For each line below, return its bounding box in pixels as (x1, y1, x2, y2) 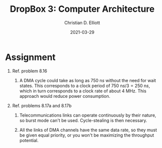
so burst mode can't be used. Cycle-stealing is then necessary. (19, 117, 148, 123)
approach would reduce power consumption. (19, 93, 111, 99)
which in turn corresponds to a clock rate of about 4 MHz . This (19, 88, 147, 94)
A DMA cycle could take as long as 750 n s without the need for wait (19, 77, 156, 83)
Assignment (5, 52, 56, 62)
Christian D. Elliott (64, 20, 100, 26)
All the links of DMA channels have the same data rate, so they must (19, 127, 157, 133)
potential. (19, 137, 39, 143)
